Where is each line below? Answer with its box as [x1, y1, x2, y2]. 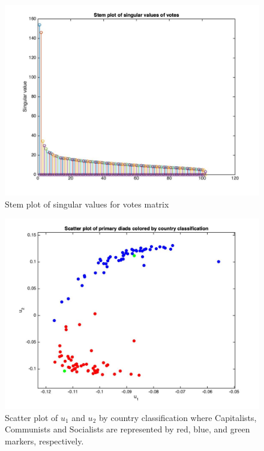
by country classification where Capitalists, [98, 411, 257, 423]
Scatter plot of [5, 411, 58, 423]
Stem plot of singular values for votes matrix [5, 197, 169, 210]
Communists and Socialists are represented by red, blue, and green [5, 423, 250, 435]
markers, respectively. [5, 434, 84, 447]
